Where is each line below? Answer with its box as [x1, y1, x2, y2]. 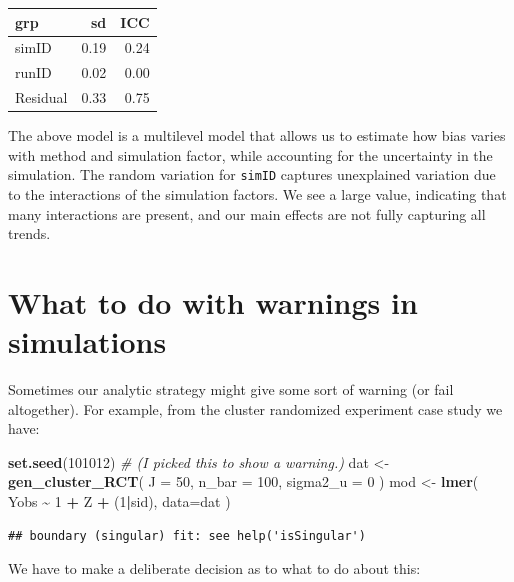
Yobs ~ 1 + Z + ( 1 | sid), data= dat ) [8, 491, 231, 512]
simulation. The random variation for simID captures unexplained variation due [8, 164, 496, 185]
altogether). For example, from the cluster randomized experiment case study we [8, 398, 503, 419]
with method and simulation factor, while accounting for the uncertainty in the [8, 144, 493, 165]
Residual [15, 87, 68, 108]
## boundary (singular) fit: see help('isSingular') [8, 528, 366, 543]
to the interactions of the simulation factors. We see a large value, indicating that [8, 183, 507, 204]
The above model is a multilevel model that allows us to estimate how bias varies [8, 125, 506, 146]
